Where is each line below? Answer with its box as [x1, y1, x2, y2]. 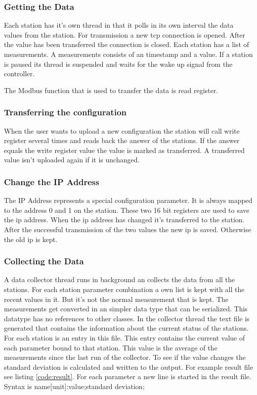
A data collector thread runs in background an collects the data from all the [4, 274, 235, 285]
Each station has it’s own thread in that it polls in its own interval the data [4, 20, 234, 30]
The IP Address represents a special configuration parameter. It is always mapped [4, 195, 253, 205]
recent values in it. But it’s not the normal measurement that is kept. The [4, 294, 229, 304]
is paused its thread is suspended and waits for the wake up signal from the [4, 58, 233, 69]
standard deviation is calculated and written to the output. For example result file [4, 361, 253, 372]
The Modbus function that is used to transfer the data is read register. [4, 85, 218, 95]
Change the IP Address [4, 175, 99, 188]
